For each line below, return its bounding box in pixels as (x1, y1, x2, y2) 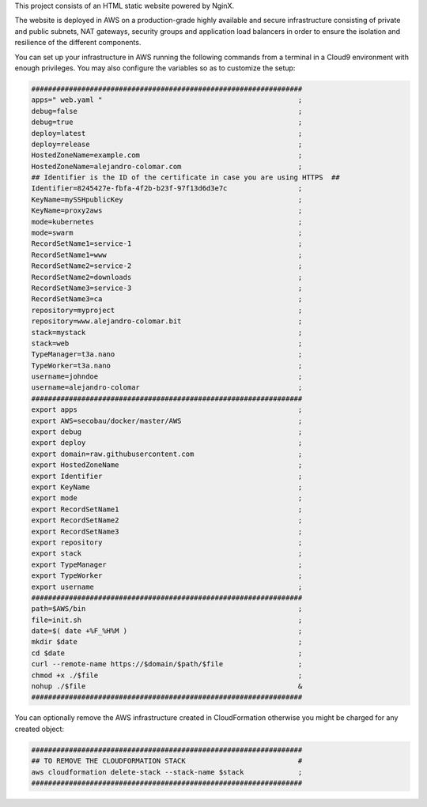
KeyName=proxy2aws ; (31, 206, 303, 215)
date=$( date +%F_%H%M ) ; (31, 627, 303, 635)
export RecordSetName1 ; (31, 504, 303, 514)
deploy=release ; (31, 139, 303, 149)
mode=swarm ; (31, 228, 303, 237)
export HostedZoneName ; (31, 461, 303, 469)
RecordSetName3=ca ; (31, 295, 303, 304)
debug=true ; (31, 118, 303, 126)
